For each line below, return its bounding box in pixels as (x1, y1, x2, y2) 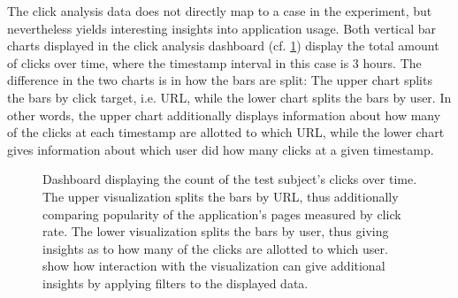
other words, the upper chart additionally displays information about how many (7, 105, 441, 124)
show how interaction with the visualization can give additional (42, 256, 385, 275)
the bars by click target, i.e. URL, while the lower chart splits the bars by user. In (7, 88, 452, 106)
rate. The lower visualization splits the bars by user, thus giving (42, 222, 389, 241)
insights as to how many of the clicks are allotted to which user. (42, 239, 388, 257)
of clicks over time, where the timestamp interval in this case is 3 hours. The (7, 53, 422, 72)
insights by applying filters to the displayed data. (42, 273, 309, 292)
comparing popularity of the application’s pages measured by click (42, 204, 401, 223)
